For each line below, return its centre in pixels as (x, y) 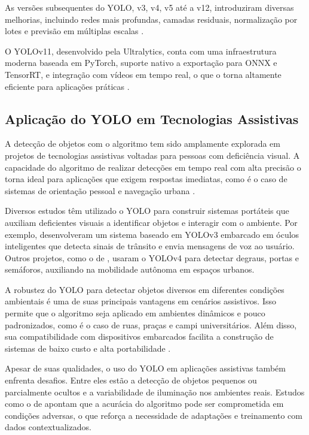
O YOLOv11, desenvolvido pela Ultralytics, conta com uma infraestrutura (141, 51)
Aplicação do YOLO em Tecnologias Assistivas (152, 118)
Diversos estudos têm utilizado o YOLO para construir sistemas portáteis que (147, 211)
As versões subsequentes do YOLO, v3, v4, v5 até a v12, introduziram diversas (149, 7)
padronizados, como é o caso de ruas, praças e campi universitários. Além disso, (151, 324)
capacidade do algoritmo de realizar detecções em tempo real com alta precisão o (153, 167)
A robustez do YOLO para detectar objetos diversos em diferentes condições (145, 289)
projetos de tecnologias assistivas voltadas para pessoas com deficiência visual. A (152, 155)
